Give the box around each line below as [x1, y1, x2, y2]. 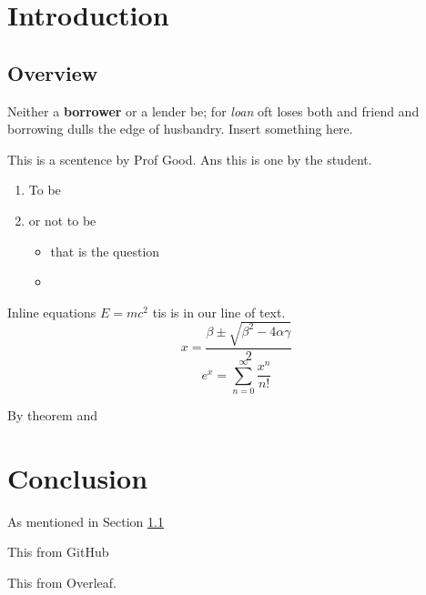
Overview [7, 58, 98, 86]
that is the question [50, 241, 160, 260]
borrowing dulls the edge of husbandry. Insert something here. [7, 119, 353, 138]
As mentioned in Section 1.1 [7, 511, 164, 530]
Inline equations [7, 302, 96, 321]
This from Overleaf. [7, 572, 117, 591]
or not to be [28, 210, 96, 229]
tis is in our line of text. [152, 302, 286, 321]
